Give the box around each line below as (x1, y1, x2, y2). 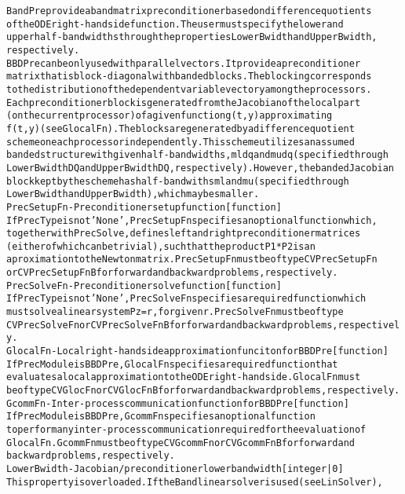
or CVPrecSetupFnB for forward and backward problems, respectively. (6, 267, 338, 279)
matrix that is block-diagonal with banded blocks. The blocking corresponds (6, 71, 372, 82)
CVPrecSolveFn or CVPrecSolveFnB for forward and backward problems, (6, 319, 338, 331)
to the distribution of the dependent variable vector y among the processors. (6, 83, 372, 95)
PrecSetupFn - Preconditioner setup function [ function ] (6, 201, 282, 213)
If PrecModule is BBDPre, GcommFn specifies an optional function (6, 411, 316, 423)
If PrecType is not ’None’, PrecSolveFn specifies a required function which (6, 293, 367, 305)
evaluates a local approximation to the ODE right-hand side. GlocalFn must (6, 371, 361, 383)
